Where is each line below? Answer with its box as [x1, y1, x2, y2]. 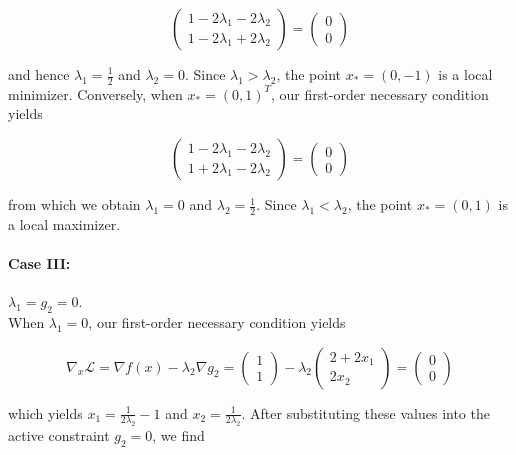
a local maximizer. [8, 213, 121, 234]
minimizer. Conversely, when [8, 83, 183, 104]
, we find [152, 425, 205, 446]
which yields [8, 402, 83, 423]
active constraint [8, 425, 110, 446]
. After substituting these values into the [241, 402, 490, 423]
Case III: [8, 253, 71, 274]
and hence [8, 64, 70, 84]
